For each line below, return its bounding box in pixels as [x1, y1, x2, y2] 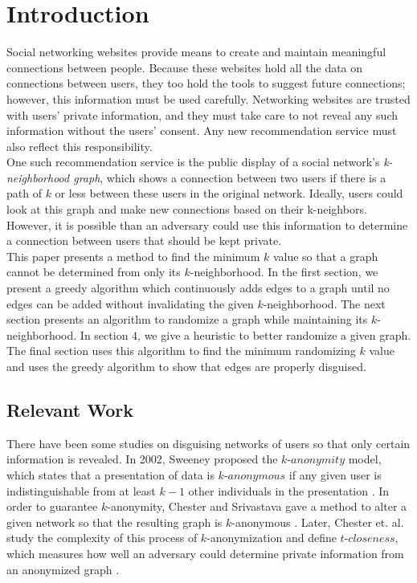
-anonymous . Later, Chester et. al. [231, 513, 404, 530]
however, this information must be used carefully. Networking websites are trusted [6, 90, 411, 107]
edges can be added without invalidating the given [6, 295, 254, 312]
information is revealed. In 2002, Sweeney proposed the [6, 450, 278, 467]
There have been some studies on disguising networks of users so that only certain [6, 434, 411, 451]
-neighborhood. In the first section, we [190, 263, 378, 280]
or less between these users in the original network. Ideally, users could [55, 185, 403, 202]
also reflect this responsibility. [6, 137, 153, 154]
